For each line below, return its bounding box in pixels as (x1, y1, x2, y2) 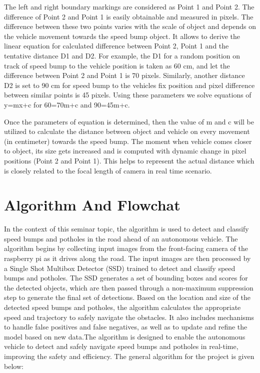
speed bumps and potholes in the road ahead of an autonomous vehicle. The (4, 233, 238, 243)
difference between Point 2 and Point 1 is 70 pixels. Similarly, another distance (4, 70, 245, 80)
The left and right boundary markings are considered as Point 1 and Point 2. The (4, 1, 254, 11)
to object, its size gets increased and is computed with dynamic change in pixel (4, 145, 246, 156)
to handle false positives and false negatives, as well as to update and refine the (4, 321, 247, 332)
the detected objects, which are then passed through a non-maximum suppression (4, 282, 253, 292)
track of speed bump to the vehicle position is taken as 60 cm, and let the (4, 60, 230, 70)
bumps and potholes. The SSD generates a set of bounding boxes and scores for (4, 272, 248, 283)
